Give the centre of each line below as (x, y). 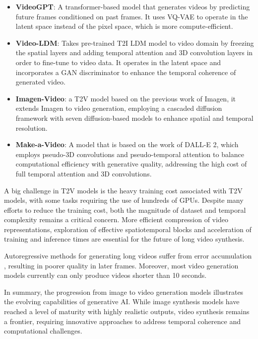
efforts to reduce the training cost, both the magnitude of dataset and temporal (125, 210)
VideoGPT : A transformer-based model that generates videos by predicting (133, 6)
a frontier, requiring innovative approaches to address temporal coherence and (122, 321)
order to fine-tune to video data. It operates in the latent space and (118, 62)
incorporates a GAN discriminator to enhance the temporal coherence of (126, 72)
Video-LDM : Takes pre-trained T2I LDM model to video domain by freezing (135, 42)
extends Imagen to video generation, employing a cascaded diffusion (119, 108)
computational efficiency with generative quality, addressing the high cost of (131, 164)
